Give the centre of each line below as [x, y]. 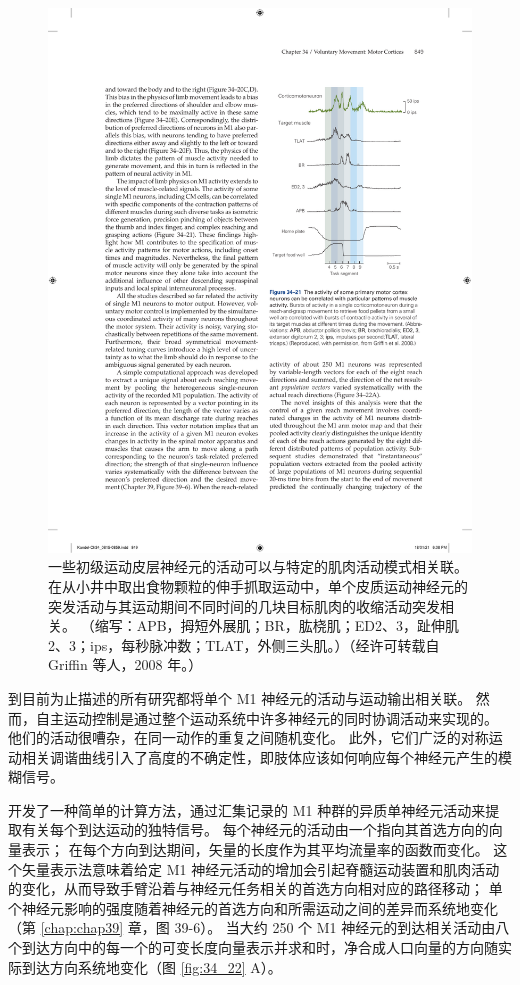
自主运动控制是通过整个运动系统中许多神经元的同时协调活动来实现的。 [266, 717]
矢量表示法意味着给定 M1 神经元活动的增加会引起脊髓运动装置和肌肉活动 [260, 868]
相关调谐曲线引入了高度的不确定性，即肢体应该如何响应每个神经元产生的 [259, 756]
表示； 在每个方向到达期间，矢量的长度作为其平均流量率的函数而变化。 [255, 849]
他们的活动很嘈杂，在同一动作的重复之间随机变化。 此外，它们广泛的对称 [248, 737]
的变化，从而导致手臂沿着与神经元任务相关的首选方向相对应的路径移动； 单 [255, 888]
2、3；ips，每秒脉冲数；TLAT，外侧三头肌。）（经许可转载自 [244, 644]
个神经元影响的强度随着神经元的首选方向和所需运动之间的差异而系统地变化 [253, 907]
